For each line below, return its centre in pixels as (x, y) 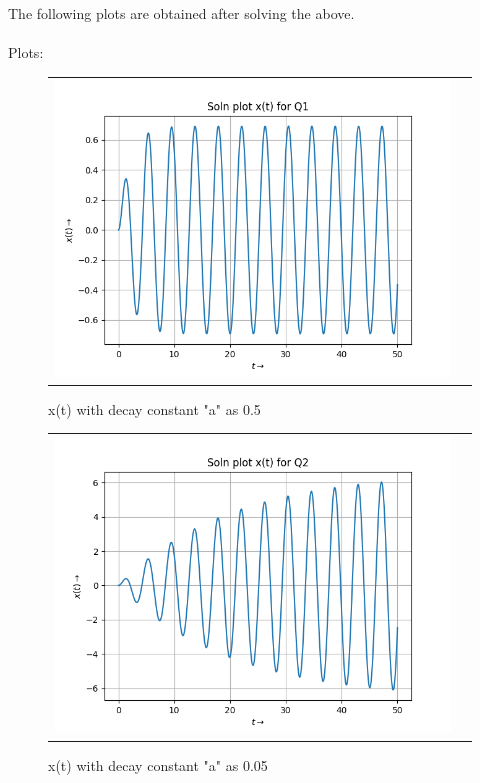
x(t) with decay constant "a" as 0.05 (158, 765)
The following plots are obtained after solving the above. (181, 13)
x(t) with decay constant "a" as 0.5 (154, 408)
